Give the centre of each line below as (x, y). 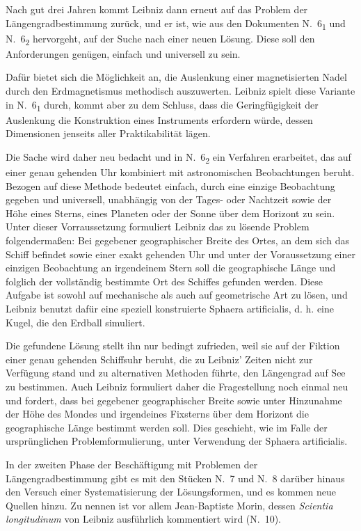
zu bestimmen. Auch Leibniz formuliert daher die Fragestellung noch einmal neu (177, 386)
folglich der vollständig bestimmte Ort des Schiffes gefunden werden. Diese (165, 281)
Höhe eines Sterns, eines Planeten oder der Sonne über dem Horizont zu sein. (170, 213)
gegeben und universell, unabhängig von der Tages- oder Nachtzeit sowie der (169, 199)
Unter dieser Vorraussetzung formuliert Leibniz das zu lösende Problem (158, 227)
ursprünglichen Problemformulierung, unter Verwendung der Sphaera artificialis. (177, 441)
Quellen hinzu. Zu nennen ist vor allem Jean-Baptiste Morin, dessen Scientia (169, 505)
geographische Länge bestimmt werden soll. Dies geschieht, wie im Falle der (167, 427)
